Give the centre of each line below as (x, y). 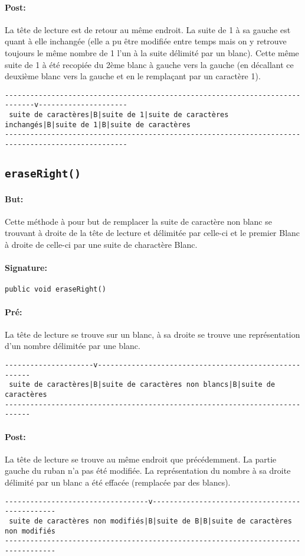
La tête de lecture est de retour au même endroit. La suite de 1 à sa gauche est (148, 29)
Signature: (26, 268)
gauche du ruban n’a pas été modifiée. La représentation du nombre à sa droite (148, 471)
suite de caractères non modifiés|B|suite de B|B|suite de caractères (150, 521)
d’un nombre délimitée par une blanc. (73, 346)
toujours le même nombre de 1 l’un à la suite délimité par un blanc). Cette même (152, 52)
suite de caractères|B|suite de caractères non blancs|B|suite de (142, 385)
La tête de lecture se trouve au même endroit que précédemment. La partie (141, 459)
